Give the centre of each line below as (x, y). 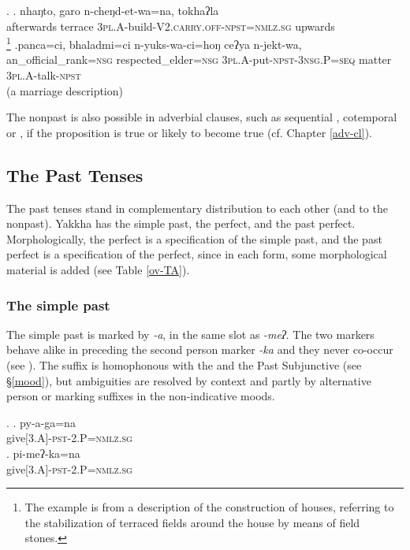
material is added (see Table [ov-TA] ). (98, 269)
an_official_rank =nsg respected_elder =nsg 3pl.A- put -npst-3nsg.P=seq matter (199, 59)
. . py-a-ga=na (41, 422)
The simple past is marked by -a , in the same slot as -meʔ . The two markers (190, 334)
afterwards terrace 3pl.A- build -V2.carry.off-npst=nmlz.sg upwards (171, 26)
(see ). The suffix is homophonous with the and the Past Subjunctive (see (184, 364)
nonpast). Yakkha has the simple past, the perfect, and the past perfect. (181, 223)
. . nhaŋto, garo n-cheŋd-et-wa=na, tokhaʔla (113, 10)
